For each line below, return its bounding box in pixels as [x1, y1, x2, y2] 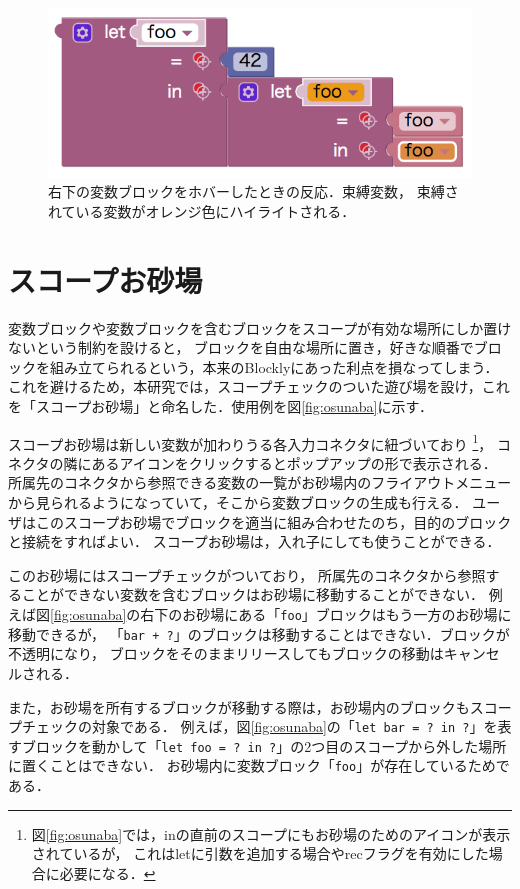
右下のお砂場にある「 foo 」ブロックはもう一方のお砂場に [140, 604, 512, 625]
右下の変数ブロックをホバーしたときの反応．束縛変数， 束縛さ [48, 181, 459, 202]
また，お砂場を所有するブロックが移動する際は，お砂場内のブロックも [8, 696, 470, 717]
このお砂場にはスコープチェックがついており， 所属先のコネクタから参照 [8, 564, 486, 585]
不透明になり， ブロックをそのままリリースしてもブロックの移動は [8, 643, 444, 664]
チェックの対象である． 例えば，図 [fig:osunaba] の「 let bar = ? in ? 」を [21, 716, 498, 737]
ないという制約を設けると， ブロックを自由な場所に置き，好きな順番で [8, 337, 474, 358]
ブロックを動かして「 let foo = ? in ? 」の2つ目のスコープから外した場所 [21, 735, 507, 756]
